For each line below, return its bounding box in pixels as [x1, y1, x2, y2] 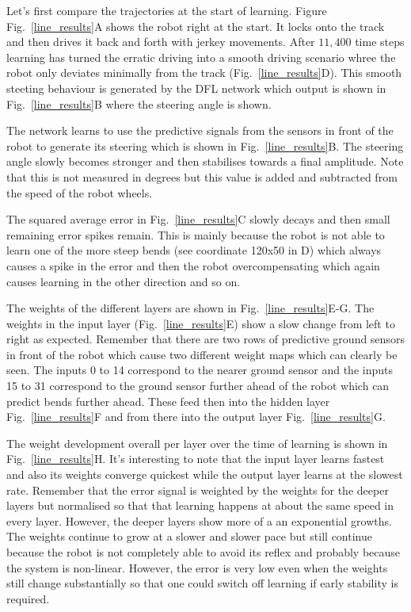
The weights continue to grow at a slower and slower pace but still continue [6, 528, 372, 545]
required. [6, 590, 50, 606]
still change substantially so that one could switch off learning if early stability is [6, 575, 398, 591]
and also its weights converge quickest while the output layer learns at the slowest [6, 466, 403, 483]
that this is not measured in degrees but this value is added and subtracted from [6, 168, 398, 185]
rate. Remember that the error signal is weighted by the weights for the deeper [6, 481, 389, 498]
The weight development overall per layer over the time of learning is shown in [6, 434, 388, 451]
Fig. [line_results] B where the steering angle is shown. [6, 95, 272, 112]
